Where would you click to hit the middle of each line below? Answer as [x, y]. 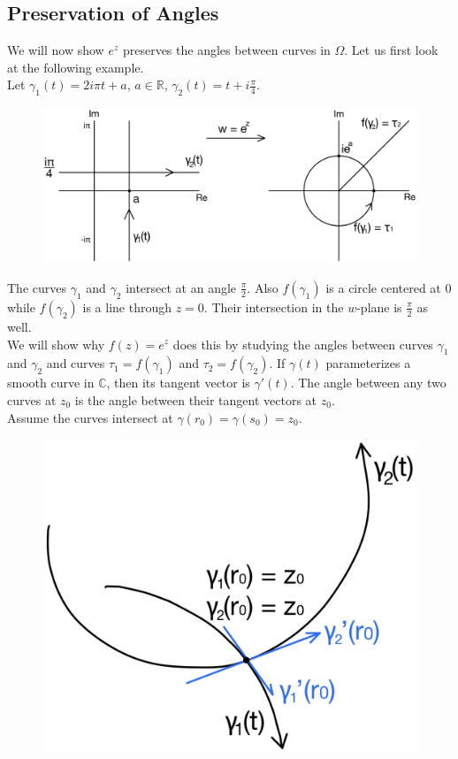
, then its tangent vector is [178, 383]
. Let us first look [391, 50]
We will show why [56, 344]
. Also [263, 287]
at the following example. [76, 67]
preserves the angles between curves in [226, 50]
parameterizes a [368, 363]
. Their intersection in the [274, 307]
